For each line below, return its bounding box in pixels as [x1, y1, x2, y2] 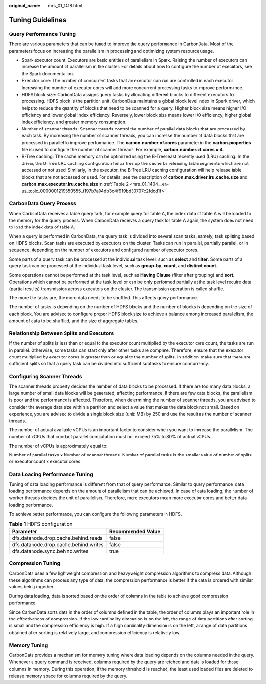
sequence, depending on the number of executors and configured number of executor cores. [9, 247, 199, 253]
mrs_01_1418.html [48, 3, 83, 8]
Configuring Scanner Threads [9, 373, 82, 380]
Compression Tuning [9, 560, 61, 567]
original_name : [9, 3, 41, 8]
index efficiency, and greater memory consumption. [21, 119, 127, 125]
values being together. [9, 584, 55, 590]
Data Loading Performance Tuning [9, 471, 93, 478]
